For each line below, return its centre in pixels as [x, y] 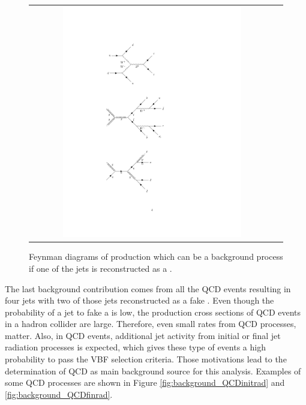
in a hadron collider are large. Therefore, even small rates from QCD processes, [151, 324]
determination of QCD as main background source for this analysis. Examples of [153, 370]
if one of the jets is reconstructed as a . [100, 268]
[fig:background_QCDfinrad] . [59, 394]
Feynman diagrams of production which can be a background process [156, 256]
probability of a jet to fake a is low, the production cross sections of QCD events [153, 312]
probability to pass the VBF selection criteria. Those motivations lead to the [146, 359]
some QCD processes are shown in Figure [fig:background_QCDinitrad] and [145, 382]
